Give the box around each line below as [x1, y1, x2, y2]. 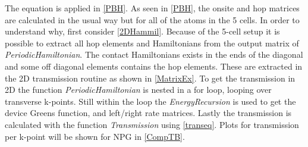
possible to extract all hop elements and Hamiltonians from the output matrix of [5, 36, 299, 49]
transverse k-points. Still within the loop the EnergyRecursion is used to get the [5, 95, 296, 107]
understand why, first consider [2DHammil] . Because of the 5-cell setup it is [5, 25, 280, 37]
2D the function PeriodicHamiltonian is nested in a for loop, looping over [5, 83, 272, 96]
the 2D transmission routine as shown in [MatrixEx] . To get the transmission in [5, 71, 296, 84]
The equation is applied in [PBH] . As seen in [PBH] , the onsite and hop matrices [5, 2, 300, 14]
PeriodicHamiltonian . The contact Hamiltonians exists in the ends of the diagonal [5, 48, 303, 61]
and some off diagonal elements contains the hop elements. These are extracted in [5, 60, 303, 72]
